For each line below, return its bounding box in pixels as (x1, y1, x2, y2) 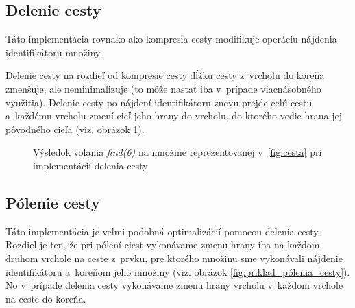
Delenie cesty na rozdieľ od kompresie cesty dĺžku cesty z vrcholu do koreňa (5, 68, 325, 82)
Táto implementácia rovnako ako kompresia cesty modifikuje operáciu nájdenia (5, 32, 337, 46)
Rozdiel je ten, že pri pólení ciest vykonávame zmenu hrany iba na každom (5, 237, 320, 252)
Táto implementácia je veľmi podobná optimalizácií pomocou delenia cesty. (5, 224, 321, 238)
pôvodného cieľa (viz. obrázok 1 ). (5, 121, 145, 136)
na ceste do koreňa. (5, 291, 86, 305)
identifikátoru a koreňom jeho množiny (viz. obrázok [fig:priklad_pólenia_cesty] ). (5, 264, 350, 279)
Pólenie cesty (5, 191, 100, 213)
